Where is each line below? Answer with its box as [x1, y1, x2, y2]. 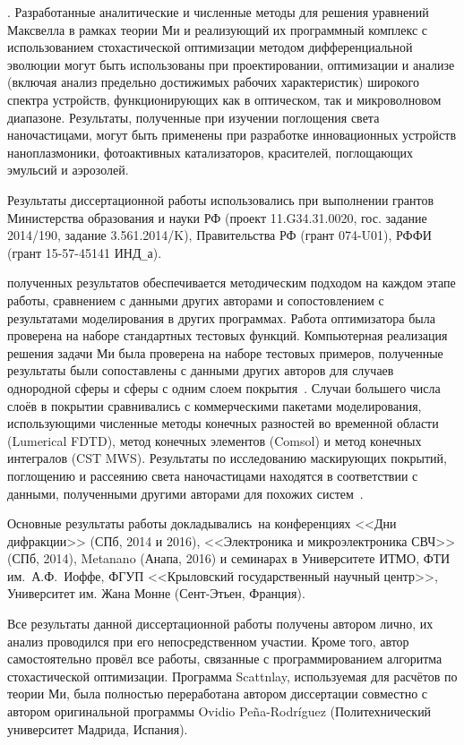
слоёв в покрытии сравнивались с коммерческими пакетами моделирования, [7, 396, 422, 415]
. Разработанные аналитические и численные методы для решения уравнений [7, 3, 429, 21]
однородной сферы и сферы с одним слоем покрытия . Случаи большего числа [7, 378, 441, 397]
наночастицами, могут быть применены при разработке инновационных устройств [7, 125, 457, 144]
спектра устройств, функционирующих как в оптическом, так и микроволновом [7, 90, 442, 108]
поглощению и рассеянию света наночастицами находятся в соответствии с [7, 466, 418, 484]
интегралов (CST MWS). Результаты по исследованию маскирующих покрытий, [7, 449, 447, 467]
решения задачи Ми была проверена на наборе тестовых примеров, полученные [7, 343, 443, 362]
